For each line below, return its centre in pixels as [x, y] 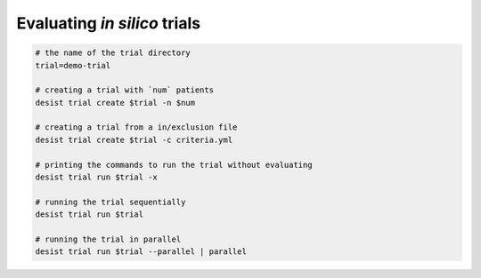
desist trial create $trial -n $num [115, 103]
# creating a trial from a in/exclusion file [136, 127]
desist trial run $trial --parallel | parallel [141, 252]
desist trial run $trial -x [96, 177]
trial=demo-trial [73, 65]
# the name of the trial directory [113, 53]
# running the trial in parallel [108, 239]
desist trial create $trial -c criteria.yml [134, 139]
